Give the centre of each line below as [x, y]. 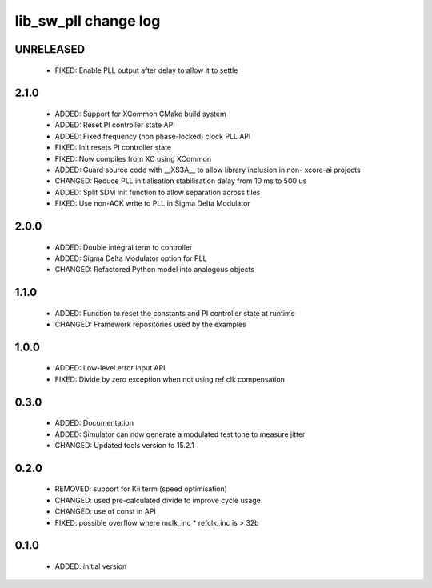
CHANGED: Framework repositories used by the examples [151, 325]
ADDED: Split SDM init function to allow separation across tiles [158, 192]
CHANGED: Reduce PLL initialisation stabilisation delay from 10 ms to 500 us [181, 181]
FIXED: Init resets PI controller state [113, 147]
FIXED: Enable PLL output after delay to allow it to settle [146, 70]
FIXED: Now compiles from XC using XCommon [133, 158]
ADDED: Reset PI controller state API [115, 125]
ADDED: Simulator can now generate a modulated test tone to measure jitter [180, 434]
